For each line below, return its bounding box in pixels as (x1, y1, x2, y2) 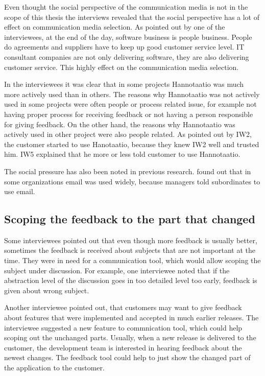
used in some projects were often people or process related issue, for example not (4, 99, 257, 109)
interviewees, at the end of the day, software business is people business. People (4, 31, 252, 42)
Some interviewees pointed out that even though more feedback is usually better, (4, 234, 257, 245)
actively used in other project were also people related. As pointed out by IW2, (4, 129, 252, 139)
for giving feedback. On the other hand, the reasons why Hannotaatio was (4, 119, 235, 129)
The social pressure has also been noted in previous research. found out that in (4, 166, 251, 176)
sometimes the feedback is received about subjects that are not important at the (4, 245, 256, 255)
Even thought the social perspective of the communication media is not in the (4, 2, 248, 12)
